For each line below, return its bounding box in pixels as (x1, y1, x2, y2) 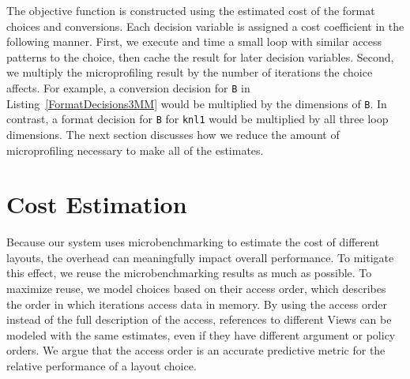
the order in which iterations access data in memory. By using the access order (6, 295, 387, 312)
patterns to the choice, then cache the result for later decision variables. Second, (6, 48, 394, 65)
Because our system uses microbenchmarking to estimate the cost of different (6, 234, 380, 250)
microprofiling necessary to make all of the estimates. (6, 141, 264, 158)
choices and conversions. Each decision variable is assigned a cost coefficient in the (6, 17, 404, 34)
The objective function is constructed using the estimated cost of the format (6, 2, 375, 18)
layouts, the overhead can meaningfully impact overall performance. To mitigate (6, 249, 394, 265)
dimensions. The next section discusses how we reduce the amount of (6, 126, 340, 142)
